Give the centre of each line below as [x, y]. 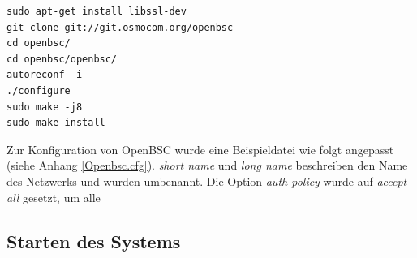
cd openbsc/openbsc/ [62, 59]
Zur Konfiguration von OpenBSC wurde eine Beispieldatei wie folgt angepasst [200, 149]
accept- [394, 181]
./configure [39, 90]
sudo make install [56, 123]
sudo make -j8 [45, 107]
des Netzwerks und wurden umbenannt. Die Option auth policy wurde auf [190, 181]
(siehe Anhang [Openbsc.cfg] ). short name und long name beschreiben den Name [207, 165]
